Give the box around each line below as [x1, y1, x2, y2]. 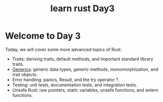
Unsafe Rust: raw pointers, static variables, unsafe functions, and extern [12, 87, 159, 93]
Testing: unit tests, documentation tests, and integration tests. [12, 82, 137, 88]
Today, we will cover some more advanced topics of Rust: [5, 46, 122, 52]
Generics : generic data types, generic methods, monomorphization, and [12, 66, 159, 72]
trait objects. [12, 71, 38, 77]
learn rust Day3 [50, 3, 115, 14]
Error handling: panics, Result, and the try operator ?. [12, 77, 120, 82]
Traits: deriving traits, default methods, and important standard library [12, 56, 154, 61]
